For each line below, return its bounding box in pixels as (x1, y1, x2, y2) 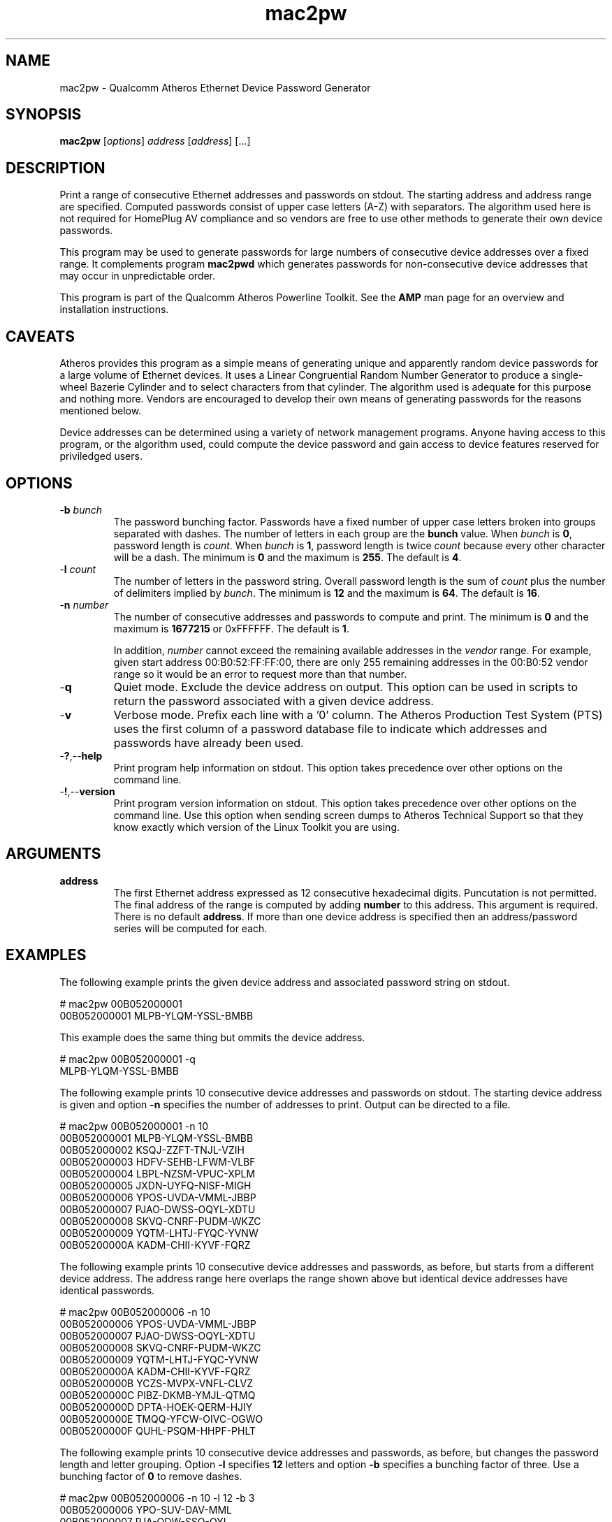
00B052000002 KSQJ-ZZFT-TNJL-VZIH (59, 1143, 245, 1156)
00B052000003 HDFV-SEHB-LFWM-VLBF (59, 1155, 256, 1168)
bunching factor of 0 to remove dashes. (59, 1470, 242, 1482)
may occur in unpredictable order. (59, 270, 216, 282)
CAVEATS (6, 327, 75, 345)
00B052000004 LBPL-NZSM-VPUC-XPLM (59, 1167, 256, 1180)
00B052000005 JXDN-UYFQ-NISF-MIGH (59, 1179, 252, 1191)
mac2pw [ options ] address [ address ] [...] (59, 135, 251, 147)
